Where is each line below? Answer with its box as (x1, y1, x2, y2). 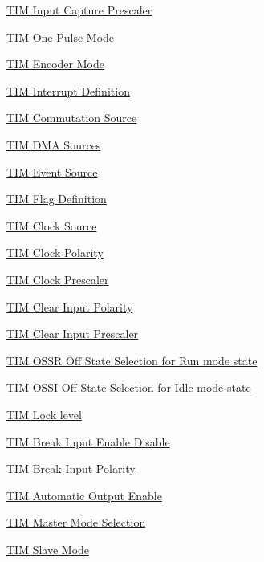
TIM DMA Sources (6, 136, 101, 153)
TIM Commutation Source (6, 109, 137, 126)
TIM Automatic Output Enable (6, 487, 162, 503)
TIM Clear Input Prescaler (6, 325, 139, 342)
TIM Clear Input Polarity (6, 298, 133, 315)
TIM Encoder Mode (6, 55, 104, 72)
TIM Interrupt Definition (6, 82, 130, 99)
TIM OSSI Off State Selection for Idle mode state (6, 379, 251, 396)
